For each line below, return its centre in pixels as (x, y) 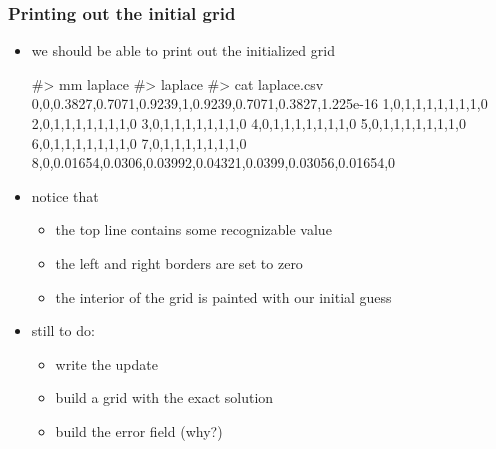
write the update (106, 363)
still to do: (63, 330)
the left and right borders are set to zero (179, 262)
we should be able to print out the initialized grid (183, 50)
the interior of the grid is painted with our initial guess (223, 296)
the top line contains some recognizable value (193, 229)
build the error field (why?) (139, 430)
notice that (65, 195)
